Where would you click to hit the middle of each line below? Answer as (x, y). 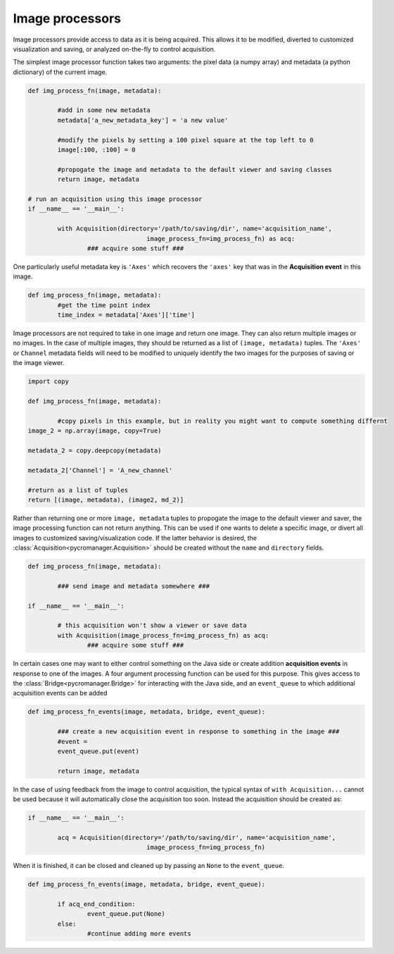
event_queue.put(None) (126, 914)
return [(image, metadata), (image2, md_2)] (106, 500)
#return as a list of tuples (78, 490)
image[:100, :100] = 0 (97, 150)
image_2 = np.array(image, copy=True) (95, 431)
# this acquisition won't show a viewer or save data (152, 626)
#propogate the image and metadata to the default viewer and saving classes (195, 169)
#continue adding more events (139, 934)
